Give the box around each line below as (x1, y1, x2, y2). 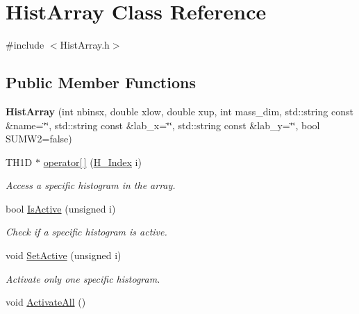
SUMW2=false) (6, 131, 72, 146)
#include (6, 38, 44, 52)
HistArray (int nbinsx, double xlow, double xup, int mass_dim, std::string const (6, 104, 353, 118)
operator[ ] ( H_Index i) (43, 154, 142, 169)
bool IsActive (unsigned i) (6, 201, 116, 215)
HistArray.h (60, 38, 110, 52)
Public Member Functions (6, 72, 196, 93)
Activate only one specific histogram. (6, 271, 160, 286)
